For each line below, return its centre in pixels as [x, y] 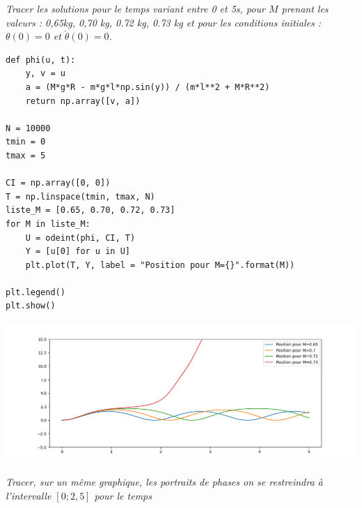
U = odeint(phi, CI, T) [80, 238]
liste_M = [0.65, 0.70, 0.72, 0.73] [90, 210]
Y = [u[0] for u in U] [78, 252]
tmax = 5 [26, 155]
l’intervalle [29, 495]
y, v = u [45, 74]
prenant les [305, 8]
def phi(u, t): [41, 60]
